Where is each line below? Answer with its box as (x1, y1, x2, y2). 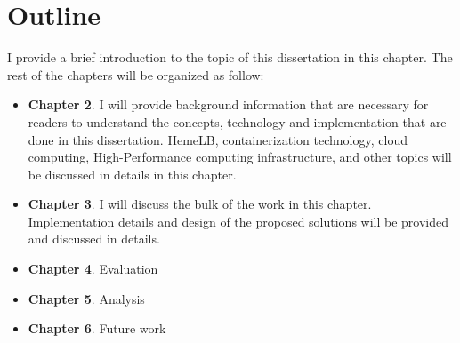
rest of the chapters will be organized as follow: (7, 65, 264, 84)
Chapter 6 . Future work (28, 319, 166, 338)
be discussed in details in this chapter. (28, 164, 237, 183)
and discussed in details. (28, 229, 160, 248)
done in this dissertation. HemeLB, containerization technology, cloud (28, 130, 408, 148)
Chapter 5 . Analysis (28, 289, 145, 307)
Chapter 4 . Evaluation (28, 259, 158, 278)
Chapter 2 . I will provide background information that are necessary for (28, 95, 429, 114)
